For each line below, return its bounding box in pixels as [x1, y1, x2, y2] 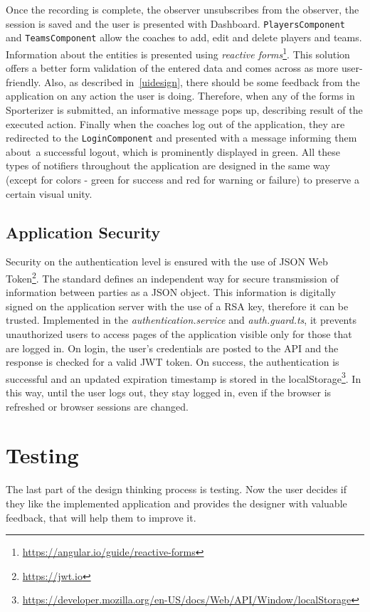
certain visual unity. [6, 186, 92, 201]
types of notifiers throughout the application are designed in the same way [6, 158, 330, 173]
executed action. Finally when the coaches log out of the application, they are [6, 116, 345, 131]
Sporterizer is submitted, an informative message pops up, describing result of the [6, 102, 363, 117]
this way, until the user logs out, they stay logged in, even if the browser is [6, 385, 332, 400]
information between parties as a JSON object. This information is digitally [6, 285, 336, 300]
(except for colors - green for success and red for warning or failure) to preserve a [6, 172, 359, 186]
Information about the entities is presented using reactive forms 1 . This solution [6, 44, 350, 61]
